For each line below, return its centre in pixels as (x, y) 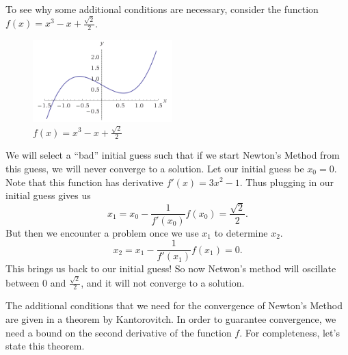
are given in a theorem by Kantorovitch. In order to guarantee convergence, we (171, 318)
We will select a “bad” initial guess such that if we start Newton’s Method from (173, 155)
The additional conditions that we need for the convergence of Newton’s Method (174, 305)
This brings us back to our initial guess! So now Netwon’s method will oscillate (171, 268)
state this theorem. (45, 346)
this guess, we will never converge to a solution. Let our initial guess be (155, 168)
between (23, 282)
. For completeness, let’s (290, 332)
